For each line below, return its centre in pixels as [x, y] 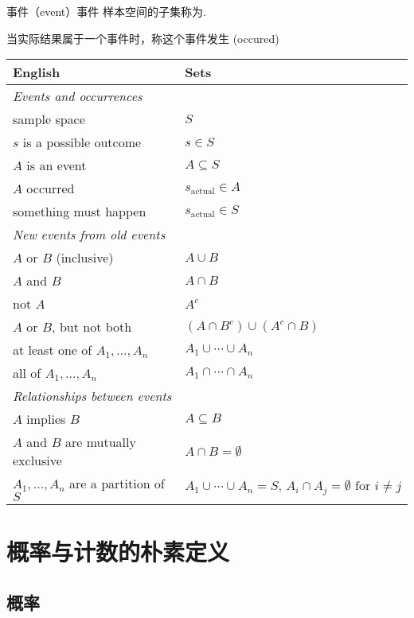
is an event [57, 165]
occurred [51, 189]
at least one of [53, 350]
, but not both [92, 327]
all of [27, 373]
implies [46, 419]
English [37, 72]
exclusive [37, 461]
